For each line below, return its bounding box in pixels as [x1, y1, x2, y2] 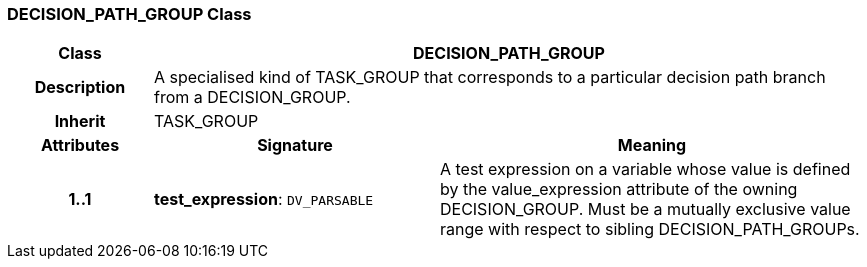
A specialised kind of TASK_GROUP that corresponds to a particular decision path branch [153, 67, 826, 88]
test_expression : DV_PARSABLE [153, 189, 374, 210]
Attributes [40, 135, 120, 156]
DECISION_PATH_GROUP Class [7, 4, 252, 24]
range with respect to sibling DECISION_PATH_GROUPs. [439, 219, 860, 240]
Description [34, 77, 126, 98]
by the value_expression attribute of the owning [439, 179, 798, 200]
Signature [257, 135, 333, 156]
